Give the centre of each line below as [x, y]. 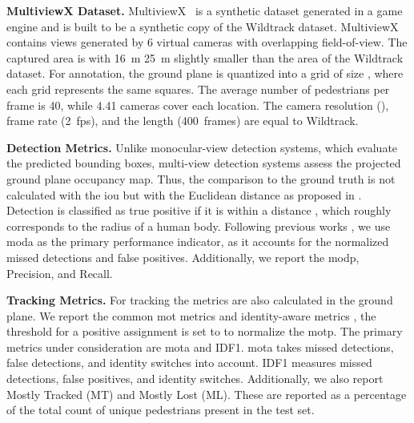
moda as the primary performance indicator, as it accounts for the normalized [198, 242]
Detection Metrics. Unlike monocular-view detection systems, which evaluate [202, 147]
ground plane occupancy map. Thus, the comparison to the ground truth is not [201, 178]
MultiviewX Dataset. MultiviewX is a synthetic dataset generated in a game [205, 10]
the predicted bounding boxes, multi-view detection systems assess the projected [204, 163]
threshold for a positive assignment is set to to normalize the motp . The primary [205, 331]
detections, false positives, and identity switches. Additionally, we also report [195, 379]
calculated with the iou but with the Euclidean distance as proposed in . [184, 194]
